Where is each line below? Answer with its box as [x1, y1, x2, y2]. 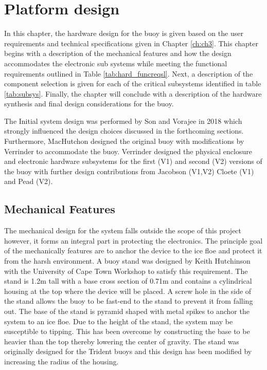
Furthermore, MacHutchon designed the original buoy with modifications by [4, 136, 244, 146]
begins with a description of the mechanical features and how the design [4, 48, 232, 59]
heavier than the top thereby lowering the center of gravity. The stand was [4, 336, 239, 346]
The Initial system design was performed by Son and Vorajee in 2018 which [4, 115, 242, 126]
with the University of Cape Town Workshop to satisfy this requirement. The [4, 265, 248, 276]
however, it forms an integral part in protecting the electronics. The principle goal [4, 235, 263, 246]
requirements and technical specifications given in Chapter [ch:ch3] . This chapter [4, 38, 258, 48]
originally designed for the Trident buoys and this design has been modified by [4, 346, 252, 357]
